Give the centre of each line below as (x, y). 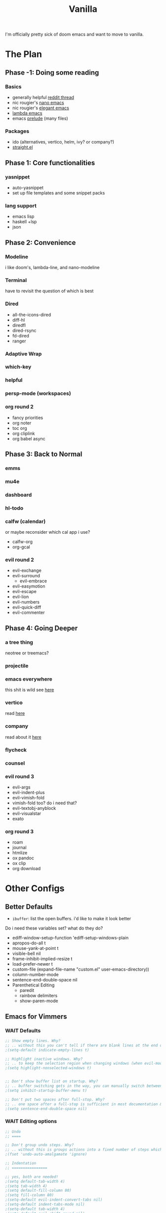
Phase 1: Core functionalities (50, 163)
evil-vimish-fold (28, 797)
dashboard (19, 495)
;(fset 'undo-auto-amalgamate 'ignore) (46, 1154)
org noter (22, 423)
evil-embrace (33, 581)
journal (19, 847)
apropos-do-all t (29, 943)
